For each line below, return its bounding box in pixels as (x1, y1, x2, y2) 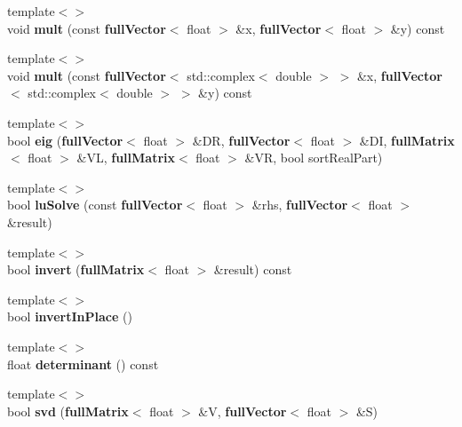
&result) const (213, 260, 292, 279)
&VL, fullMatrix (76, 148, 175, 167)
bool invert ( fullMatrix (7, 260, 145, 279)
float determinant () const (7, 354, 159, 373)
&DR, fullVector (192, 130, 291, 149)
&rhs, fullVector (251, 195, 348, 214)
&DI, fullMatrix (359, 130, 455, 149)
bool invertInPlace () (7, 307, 132, 326)
